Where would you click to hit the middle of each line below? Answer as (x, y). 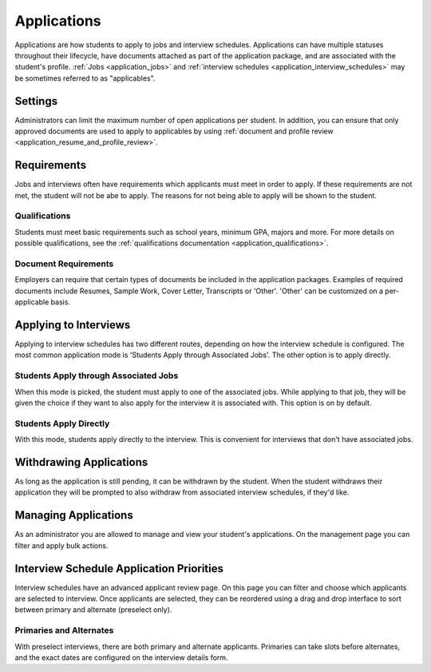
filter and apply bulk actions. (61, 545)
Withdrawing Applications (81, 462)
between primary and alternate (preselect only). (93, 610)
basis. (61, 302)
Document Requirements (64, 264)
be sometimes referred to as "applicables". (85, 78)
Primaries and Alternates (64, 630)
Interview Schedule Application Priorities (119, 569)
